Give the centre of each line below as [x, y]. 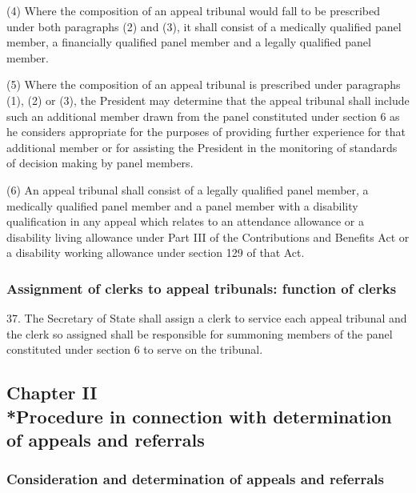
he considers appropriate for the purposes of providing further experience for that [206, 132]
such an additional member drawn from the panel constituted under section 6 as [203, 116]
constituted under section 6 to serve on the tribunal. [135, 349]
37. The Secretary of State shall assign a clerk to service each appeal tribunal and [207, 318]
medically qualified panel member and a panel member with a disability [182, 205]
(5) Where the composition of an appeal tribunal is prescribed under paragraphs [204, 84]
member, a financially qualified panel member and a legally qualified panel [189, 42]
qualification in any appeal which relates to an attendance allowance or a [185, 221]
